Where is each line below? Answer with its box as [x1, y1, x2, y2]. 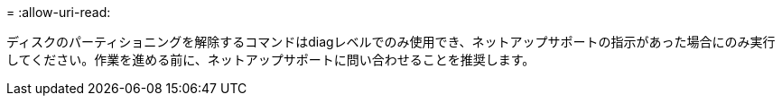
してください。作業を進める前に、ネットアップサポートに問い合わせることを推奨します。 [6, 52, 535, 67]
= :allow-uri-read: [6, 4, 111, 20]
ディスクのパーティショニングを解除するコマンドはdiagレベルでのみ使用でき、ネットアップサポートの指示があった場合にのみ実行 [6, 34, 776, 49]
